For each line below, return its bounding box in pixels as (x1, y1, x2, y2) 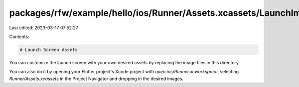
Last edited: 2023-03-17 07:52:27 (9, 25, 78, 31)
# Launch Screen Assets (19, 47, 78, 52)
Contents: (9, 34, 29, 40)
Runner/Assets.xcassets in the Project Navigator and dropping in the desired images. (9, 76, 184, 82)
